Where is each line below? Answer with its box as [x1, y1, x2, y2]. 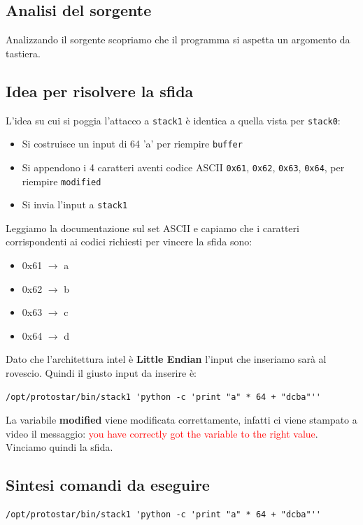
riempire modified [22, 173, 101, 188]
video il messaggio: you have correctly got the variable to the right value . [6, 426, 318, 440]
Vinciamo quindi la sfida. [6, 440, 113, 454]
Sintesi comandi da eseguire [6, 474, 210, 496]
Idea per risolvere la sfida [6, 80, 194, 101]
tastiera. [6, 45, 41, 60]
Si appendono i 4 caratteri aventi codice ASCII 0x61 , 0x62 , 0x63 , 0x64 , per [22, 159, 345, 174]
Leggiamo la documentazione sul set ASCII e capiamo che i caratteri [6, 220, 299, 235]
